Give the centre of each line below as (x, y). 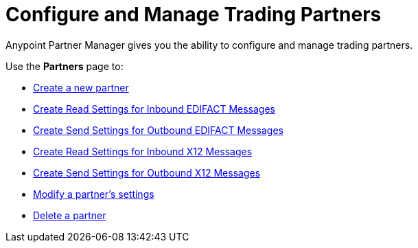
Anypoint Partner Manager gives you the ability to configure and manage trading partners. (209, 45)
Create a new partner (81, 87)
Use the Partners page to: (65, 66)
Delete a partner (70, 215)
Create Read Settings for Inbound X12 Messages (143, 151)
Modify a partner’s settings (94, 194)
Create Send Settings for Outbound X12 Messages (147, 172)
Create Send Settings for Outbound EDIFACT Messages (158, 130)
